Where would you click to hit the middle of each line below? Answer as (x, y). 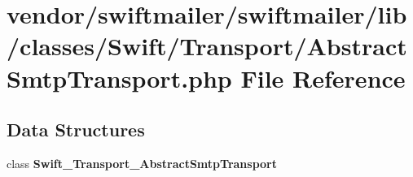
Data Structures (76, 130)
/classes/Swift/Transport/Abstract (207, 46)
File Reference (323, 78)
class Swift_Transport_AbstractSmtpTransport (142, 163)
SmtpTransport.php (119, 78)
